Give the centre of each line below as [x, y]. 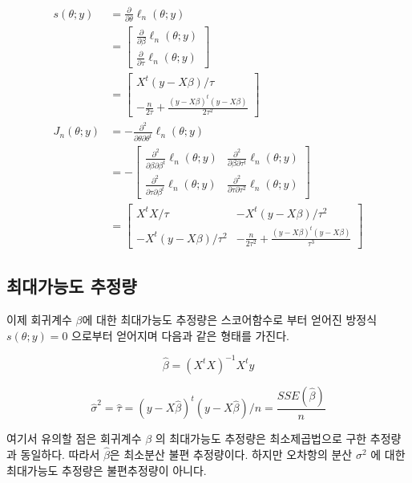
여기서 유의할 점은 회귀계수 [74, 438]
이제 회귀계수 [39, 320]
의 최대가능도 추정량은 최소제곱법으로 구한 [261, 438]
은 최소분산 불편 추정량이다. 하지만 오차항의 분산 [231, 454]
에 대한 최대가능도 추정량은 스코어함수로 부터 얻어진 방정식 [230, 320]
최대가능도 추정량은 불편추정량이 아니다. [107, 470]
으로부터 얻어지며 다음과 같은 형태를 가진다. [180, 335]
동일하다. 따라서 [60, 454]
